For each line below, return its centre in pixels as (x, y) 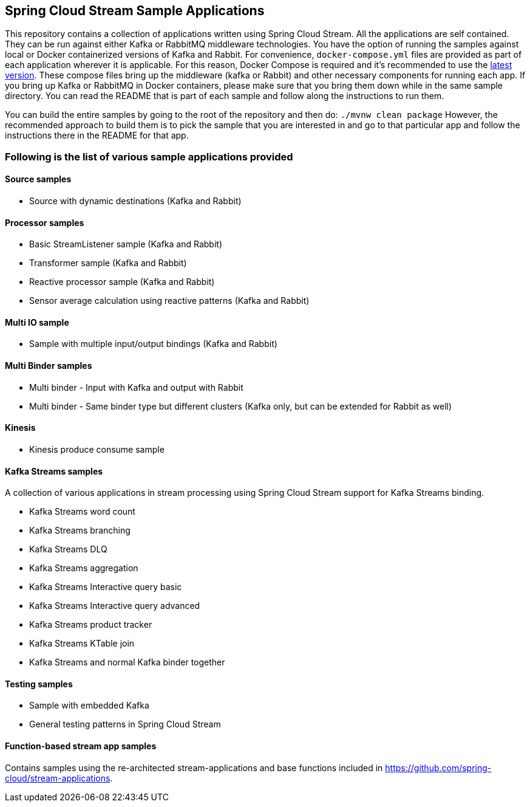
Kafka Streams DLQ (68, 549)
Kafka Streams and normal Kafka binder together (127, 662)
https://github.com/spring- (438, 768)
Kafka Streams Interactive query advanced (115, 606)
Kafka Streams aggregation (84, 568)
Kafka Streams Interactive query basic (106, 587)
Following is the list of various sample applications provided (149, 156)
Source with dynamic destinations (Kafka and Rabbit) (135, 201)
